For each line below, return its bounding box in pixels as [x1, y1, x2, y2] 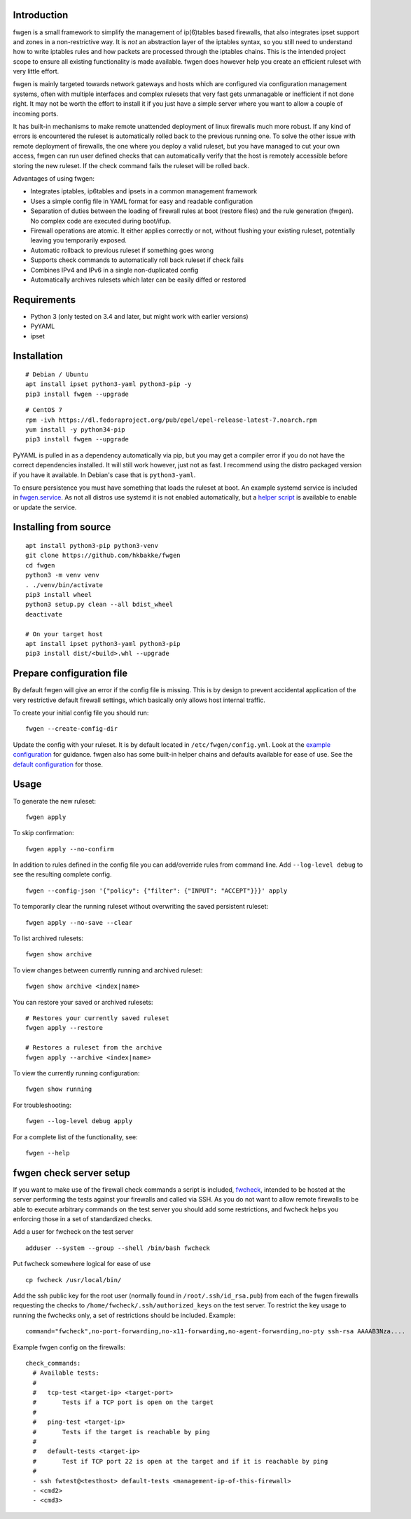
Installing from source [13, 521, 111, 533]
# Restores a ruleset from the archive [25, 1044, 162, 1052]
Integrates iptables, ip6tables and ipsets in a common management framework [30, 187, 258, 195]
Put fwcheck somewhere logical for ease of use [13, 1260, 151, 1268]
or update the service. [13, 503, 77, 511]
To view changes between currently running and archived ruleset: [13, 965, 203, 974]
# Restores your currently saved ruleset [25, 1015, 169, 1022]
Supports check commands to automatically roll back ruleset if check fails [30, 256, 244, 264]
